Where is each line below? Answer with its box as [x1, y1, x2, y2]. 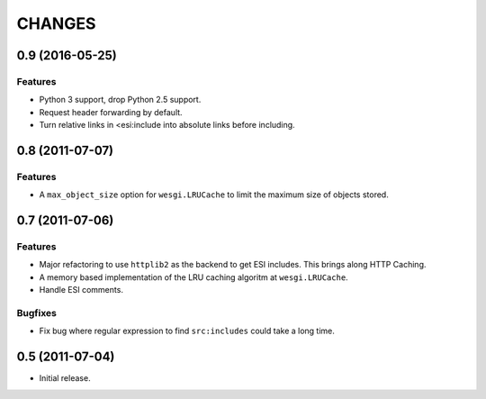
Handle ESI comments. [39, 285, 123, 295]
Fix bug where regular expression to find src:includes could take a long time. [39, 325, 335, 337]
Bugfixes [16, 306, 58, 319]
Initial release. [39, 373, 91, 384]
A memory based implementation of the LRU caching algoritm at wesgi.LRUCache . [39, 271, 348, 283]
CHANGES [16, 14, 96, 33]
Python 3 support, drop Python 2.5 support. [39, 95, 202, 105]
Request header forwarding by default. [39, 106, 184, 117]
